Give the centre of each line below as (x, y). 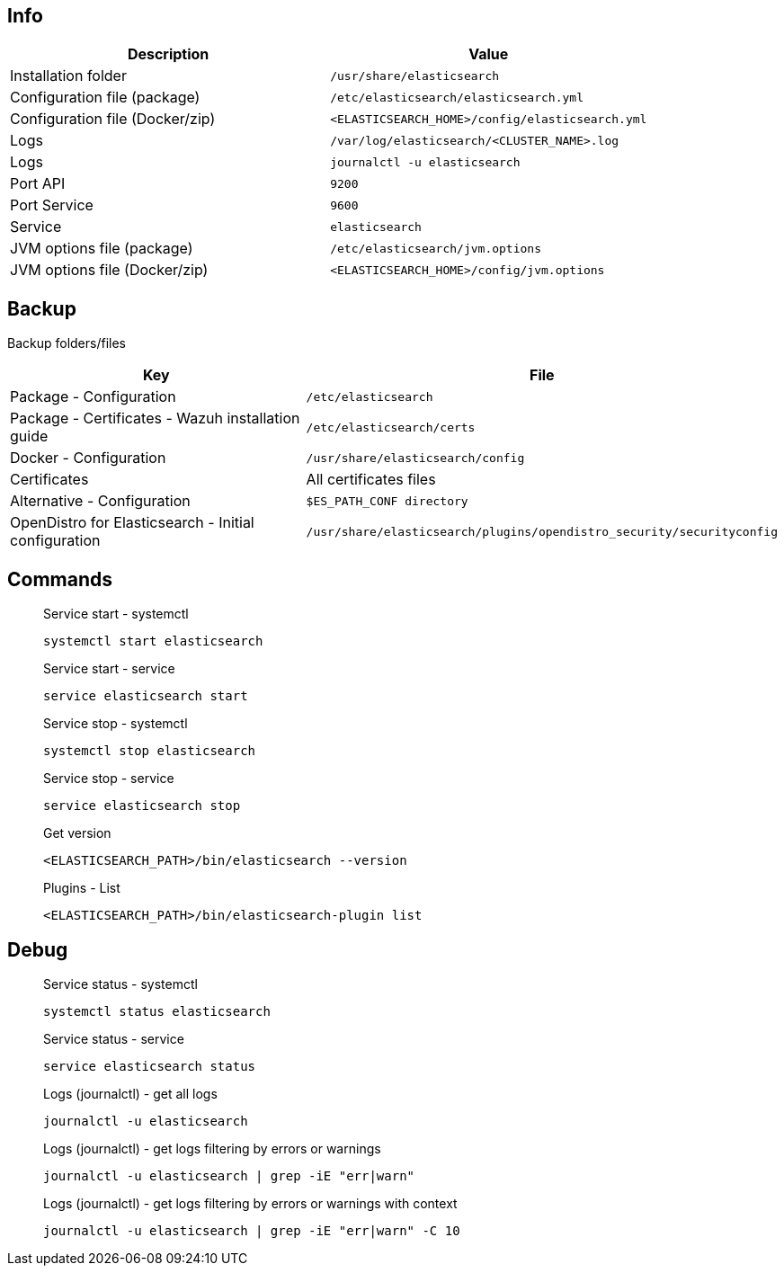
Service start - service (109, 669)
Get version (77, 833)
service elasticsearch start (146, 696)
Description (168, 54)
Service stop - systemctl (116, 724)
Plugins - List (82, 888)
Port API (38, 184)
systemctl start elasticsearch (153, 641)
